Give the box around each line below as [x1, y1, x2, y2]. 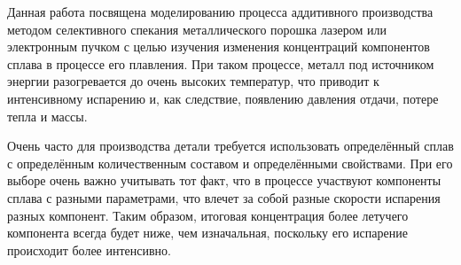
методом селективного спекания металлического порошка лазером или [7, 19, 387, 38]
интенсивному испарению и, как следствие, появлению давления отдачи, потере [7, 89, 439, 107]
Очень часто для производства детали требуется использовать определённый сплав [7, 136, 454, 155]
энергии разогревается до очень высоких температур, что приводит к [7, 72, 379, 90]
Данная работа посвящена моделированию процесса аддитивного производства [7, 3, 434, 20]
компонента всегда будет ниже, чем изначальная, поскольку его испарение [7, 223, 408, 242]
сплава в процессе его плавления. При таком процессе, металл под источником [7, 54, 434, 73]
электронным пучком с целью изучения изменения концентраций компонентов [7, 37, 430, 56]
